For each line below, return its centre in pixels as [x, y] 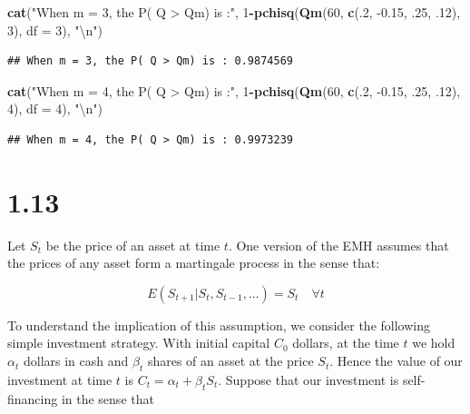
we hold [434, 343]
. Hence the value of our [396, 361]
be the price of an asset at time [133, 245]
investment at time [60, 379]
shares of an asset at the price [230, 361]
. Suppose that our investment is [308, 379]
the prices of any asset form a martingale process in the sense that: [194, 263]
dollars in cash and [76, 361]
